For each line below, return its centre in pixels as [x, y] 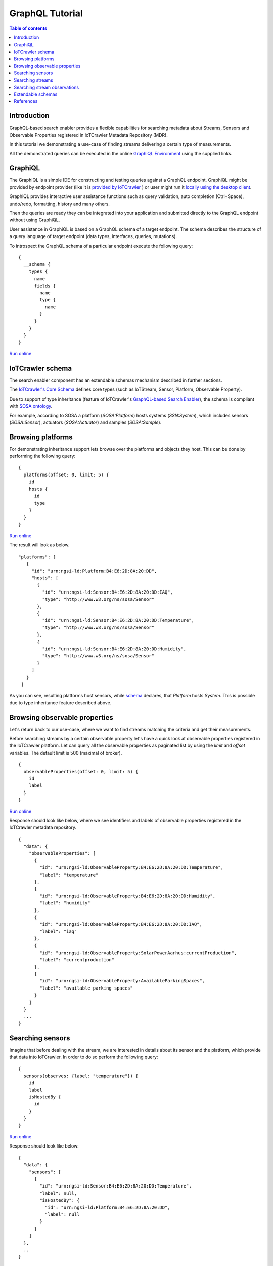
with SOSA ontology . [31, 406]
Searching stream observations [47, 87]
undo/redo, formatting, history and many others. [59, 204]
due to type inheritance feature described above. [60, 703]
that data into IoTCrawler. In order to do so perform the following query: [84, 1057]
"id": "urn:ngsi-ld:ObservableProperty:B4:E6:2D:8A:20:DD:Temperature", [132, 868]
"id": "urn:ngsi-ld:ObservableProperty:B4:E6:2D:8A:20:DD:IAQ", [121, 924]
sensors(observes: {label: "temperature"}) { [81, 1076]
